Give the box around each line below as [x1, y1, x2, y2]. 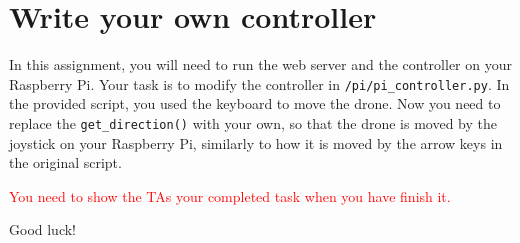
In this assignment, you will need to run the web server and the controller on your [9, 54, 512, 75]
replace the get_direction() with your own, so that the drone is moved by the [9, 112, 497, 133]
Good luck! [9, 219, 77, 240]
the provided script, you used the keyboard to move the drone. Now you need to [9, 93, 501, 114]
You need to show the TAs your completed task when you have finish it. [9, 185, 451, 206]
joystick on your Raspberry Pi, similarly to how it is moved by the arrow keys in [9, 132, 503, 153]
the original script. [9, 152, 122, 173]
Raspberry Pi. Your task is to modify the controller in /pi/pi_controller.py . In [9, 73, 510, 94]
